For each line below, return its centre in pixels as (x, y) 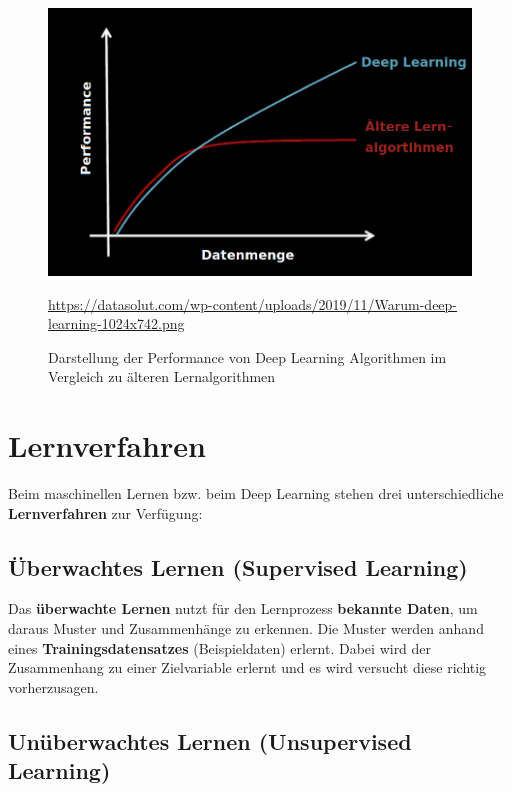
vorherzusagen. (53, 686)
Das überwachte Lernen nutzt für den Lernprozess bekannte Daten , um (243, 608)
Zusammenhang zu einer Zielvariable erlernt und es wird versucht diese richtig (247, 667)
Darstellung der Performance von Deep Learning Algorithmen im (247, 356)
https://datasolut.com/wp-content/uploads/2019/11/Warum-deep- (253, 303)
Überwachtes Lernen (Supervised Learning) (238, 566)
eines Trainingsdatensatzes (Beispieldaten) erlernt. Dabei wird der (220, 647)
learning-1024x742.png (116, 323)
